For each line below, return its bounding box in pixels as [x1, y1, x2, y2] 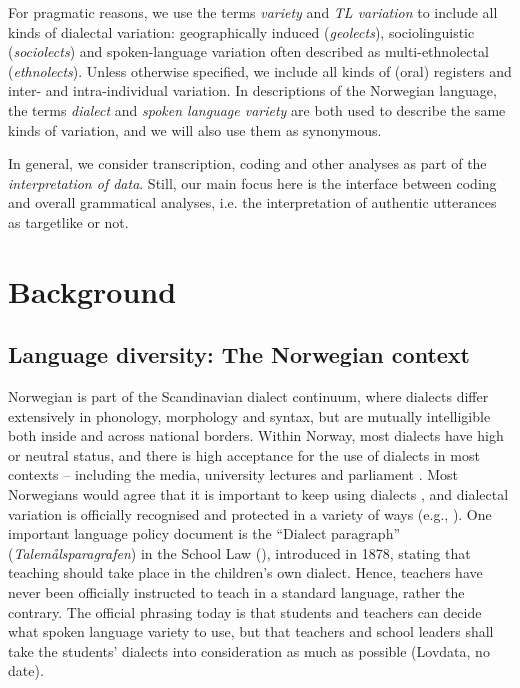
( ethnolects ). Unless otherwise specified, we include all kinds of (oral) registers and [8, 60, 512, 81]
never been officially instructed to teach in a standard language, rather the [8, 582, 465, 603]
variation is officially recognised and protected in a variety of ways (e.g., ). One [8, 503, 492, 524]
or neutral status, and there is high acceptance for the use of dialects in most [8, 444, 480, 465]
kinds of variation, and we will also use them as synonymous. [8, 119, 382, 140]
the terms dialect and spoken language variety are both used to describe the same [8, 99, 506, 120]
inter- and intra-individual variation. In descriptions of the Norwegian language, [8, 80, 497, 101]
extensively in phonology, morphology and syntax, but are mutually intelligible [8, 405, 491, 426]
